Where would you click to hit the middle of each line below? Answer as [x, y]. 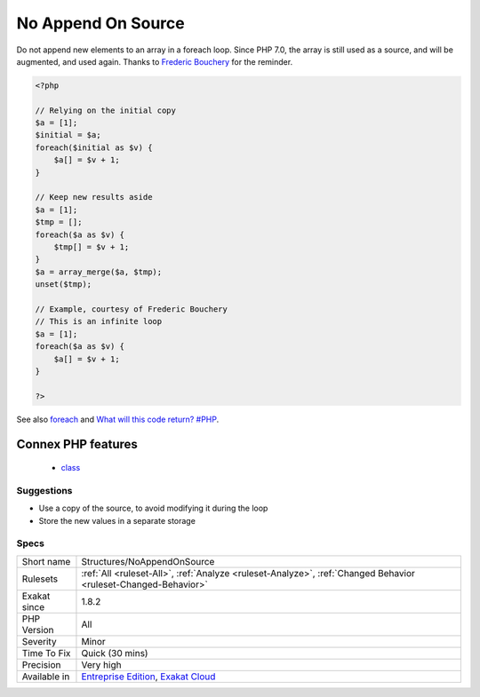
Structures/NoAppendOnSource [148, 561]
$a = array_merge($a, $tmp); [99, 272]
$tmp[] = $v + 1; [92, 247]
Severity [39, 641]
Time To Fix [46, 653]
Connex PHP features [77, 444]
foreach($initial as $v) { [94, 147]
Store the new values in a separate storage [117, 520]
